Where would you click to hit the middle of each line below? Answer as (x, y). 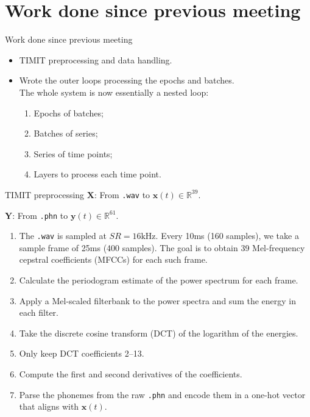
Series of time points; (73, 153)
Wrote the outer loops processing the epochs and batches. (127, 80)
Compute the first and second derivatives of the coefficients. (131, 374)
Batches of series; (66, 133)
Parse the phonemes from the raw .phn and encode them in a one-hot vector (162, 394)
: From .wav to (122, 194)
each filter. (39, 312)
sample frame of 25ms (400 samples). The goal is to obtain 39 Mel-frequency (162, 247)
